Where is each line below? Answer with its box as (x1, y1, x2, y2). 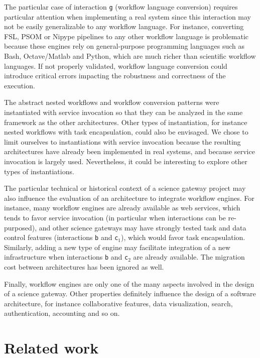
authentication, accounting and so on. (4, 308, 120, 318)
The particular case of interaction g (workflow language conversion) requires (4, 2, 238, 12)
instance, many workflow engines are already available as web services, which (4, 202, 240, 213)
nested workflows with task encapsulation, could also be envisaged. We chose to (4, 127, 248, 137)
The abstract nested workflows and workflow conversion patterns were (4, 97, 219, 107)
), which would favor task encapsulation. (121, 232, 245, 243)
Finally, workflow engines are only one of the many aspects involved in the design (4, 278, 254, 289)
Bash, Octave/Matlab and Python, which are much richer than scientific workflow (4, 51, 256, 61)
